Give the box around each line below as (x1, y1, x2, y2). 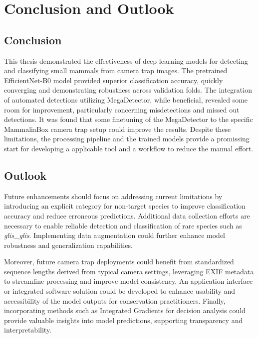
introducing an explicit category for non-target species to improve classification (4, 201, 246, 211)
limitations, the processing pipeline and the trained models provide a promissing (4, 133, 250, 144)
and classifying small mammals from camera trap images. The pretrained (4, 65, 228, 76)
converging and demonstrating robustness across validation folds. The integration (4, 85, 252, 95)
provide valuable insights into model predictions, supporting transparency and (4, 315, 243, 325)
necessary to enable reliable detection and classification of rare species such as (4, 220, 242, 230)
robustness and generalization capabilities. (4, 239, 133, 250)
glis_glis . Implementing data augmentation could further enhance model (4, 230, 225, 240)
